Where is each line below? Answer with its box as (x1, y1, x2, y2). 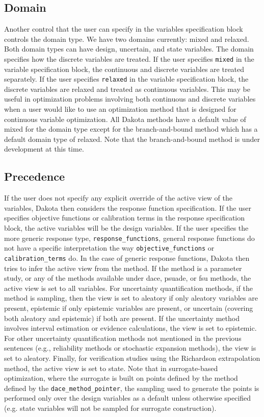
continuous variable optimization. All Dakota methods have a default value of (4, 113, 246, 124)
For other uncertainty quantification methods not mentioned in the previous (4, 332, 242, 343)
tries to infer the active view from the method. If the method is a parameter (4, 262, 242, 273)
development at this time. (4, 143, 84, 154)
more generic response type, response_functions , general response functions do (4, 232, 255, 243)
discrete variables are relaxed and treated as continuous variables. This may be (4, 83, 250, 94)
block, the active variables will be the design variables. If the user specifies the (4, 223, 249, 233)
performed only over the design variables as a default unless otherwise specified (4, 393, 251, 403)
